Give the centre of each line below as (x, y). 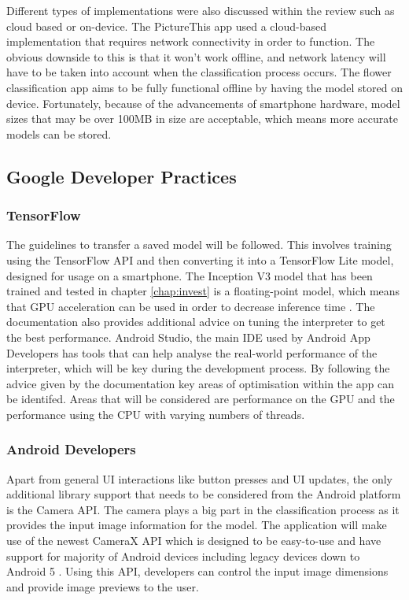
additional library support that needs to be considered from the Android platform (204, 494)
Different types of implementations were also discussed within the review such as (201, 10)
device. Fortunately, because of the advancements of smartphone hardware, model (203, 103)
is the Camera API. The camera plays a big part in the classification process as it (203, 509)
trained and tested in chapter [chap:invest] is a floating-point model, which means (203, 291)
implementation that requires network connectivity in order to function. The (191, 41)
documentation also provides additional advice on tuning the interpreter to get (196, 322)
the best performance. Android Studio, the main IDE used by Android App (188, 337)
